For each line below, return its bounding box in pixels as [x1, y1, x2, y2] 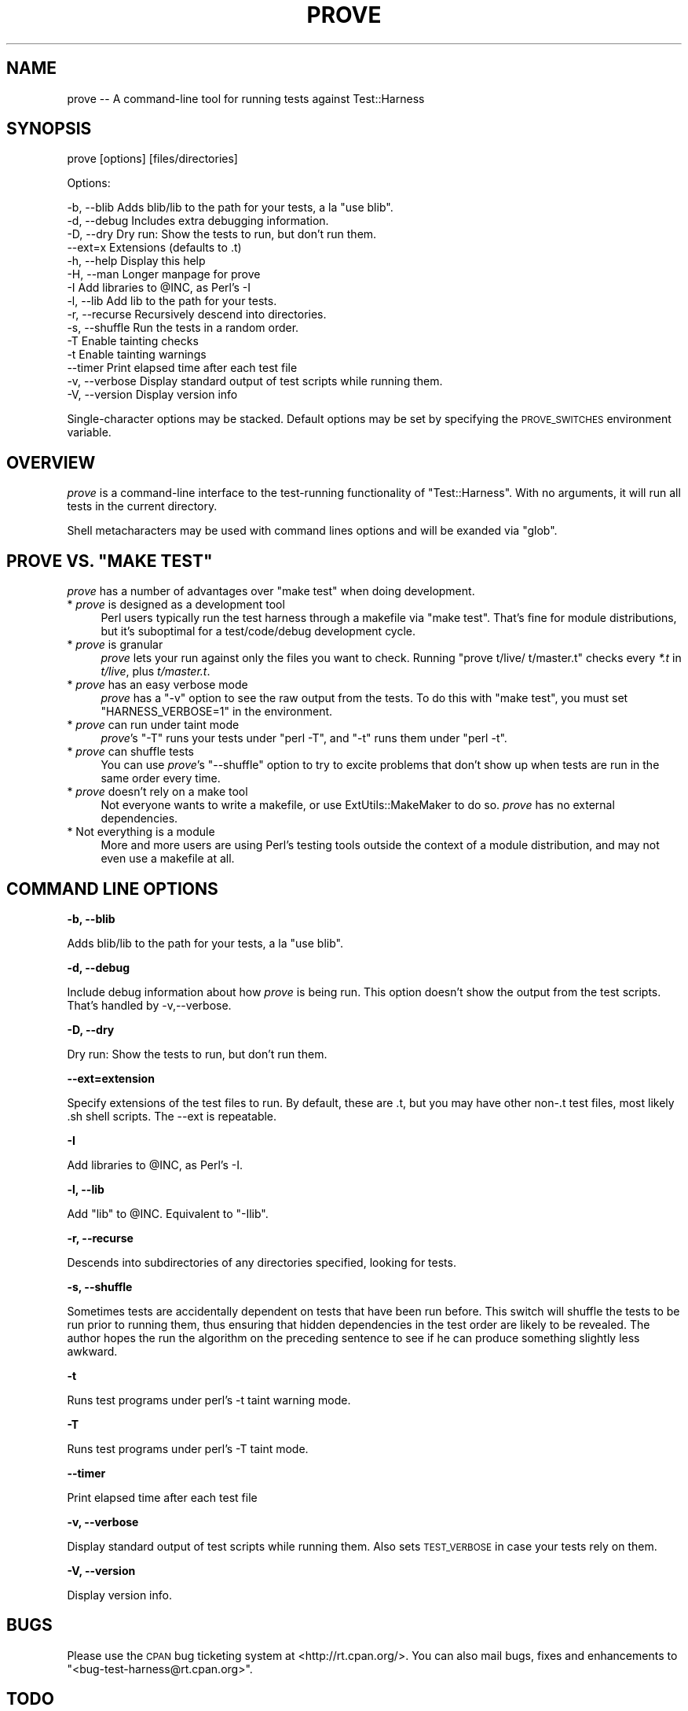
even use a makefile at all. [101, 852, 235, 866]
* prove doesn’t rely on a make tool [67, 785, 248, 799]
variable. [67, 425, 112, 440]
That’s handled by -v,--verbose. [67, 998, 232, 1012]
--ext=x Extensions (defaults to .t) [67, 241, 242, 255]
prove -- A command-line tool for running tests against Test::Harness [67, 91, 425, 105]
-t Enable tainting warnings [67, 348, 207, 362]
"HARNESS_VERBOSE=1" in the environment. [101, 705, 333, 719]
